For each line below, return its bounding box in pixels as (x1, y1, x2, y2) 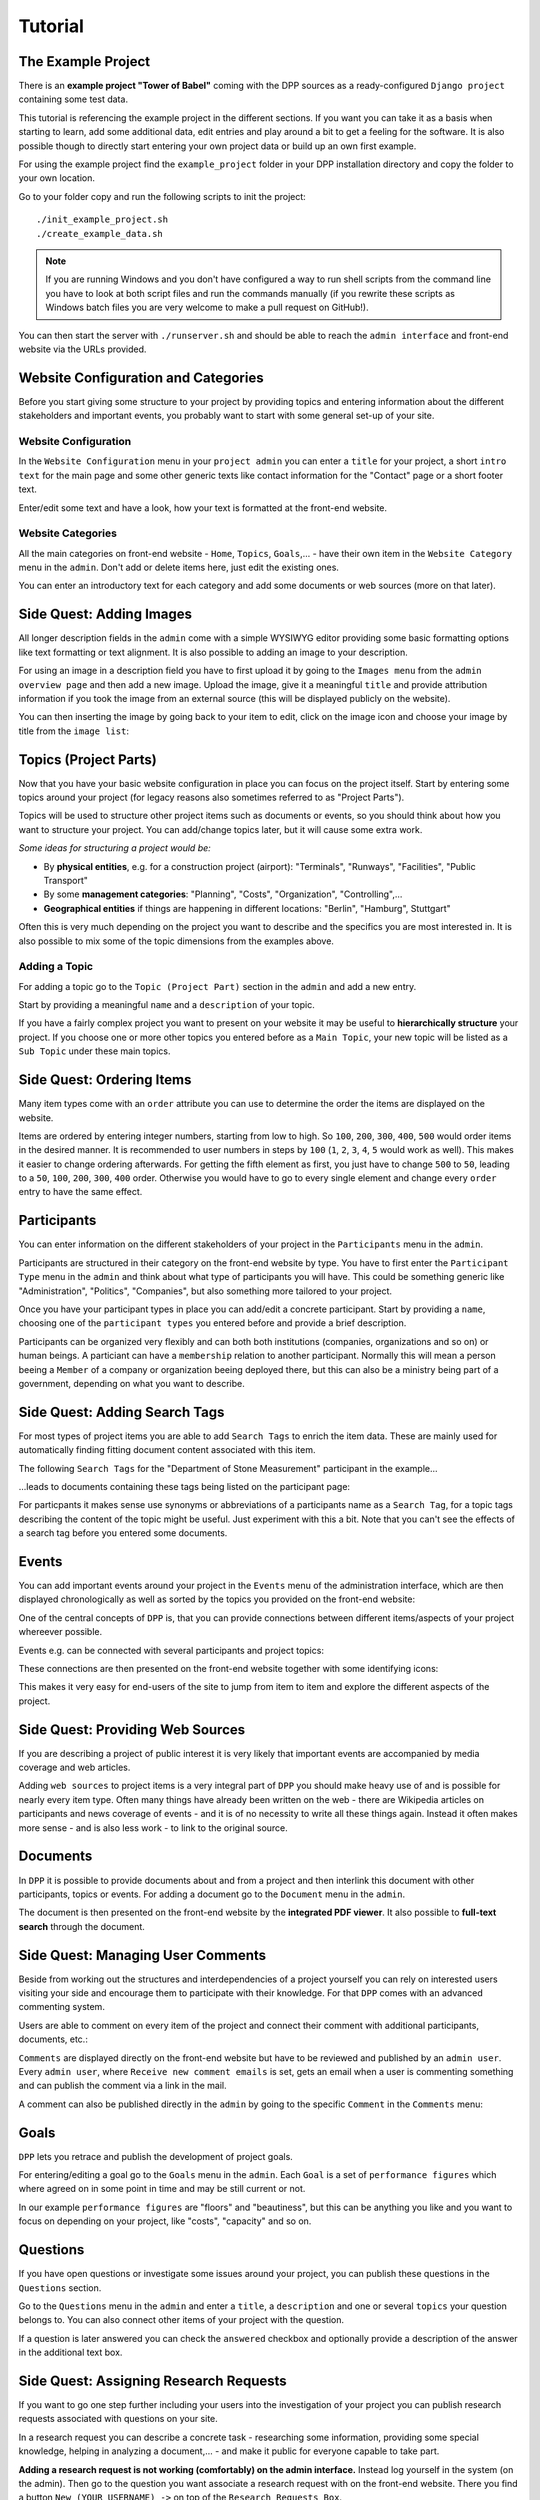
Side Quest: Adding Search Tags (18, 1403, 225, 1420)
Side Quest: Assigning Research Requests (18, 2372, 287, 2389)
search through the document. (18, 1920, 145, 1932)
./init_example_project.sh (36, 214, 169, 225)
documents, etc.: (18, 2033, 89, 2045)
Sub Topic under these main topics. (18, 1045, 171, 1057)
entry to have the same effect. (18, 1186, 143, 1198)
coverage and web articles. (18, 1761, 131, 1774)
